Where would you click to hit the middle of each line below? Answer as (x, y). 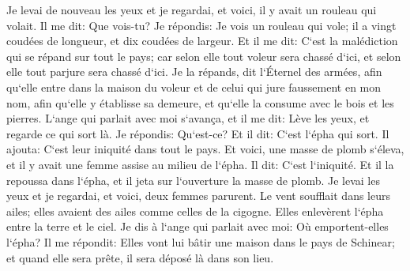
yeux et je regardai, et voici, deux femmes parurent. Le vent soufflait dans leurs (198, 196)
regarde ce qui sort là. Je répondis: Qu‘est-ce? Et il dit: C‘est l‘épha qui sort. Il (198, 133)
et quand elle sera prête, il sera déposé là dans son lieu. (140, 257)
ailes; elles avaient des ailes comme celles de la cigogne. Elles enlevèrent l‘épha (195, 211)
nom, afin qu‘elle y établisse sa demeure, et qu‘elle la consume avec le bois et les (200, 102)
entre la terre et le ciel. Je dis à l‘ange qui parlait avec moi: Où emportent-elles (197, 226)
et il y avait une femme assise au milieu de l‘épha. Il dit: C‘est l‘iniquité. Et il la (200, 164)
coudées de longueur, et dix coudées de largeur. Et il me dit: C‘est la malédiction (202, 41)
